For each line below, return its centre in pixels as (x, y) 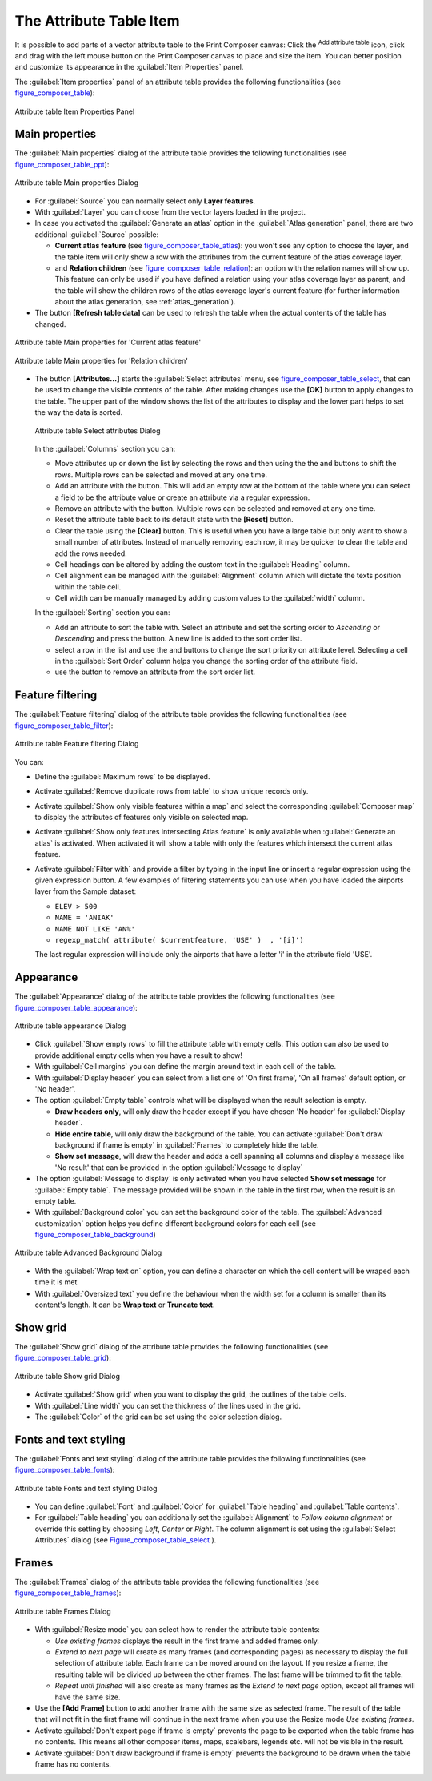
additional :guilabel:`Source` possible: (97, 234)
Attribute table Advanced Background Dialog (88, 1252)
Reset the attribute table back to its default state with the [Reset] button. (174, 520)
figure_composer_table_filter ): (64, 726)
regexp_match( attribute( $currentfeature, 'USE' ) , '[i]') (179, 940)
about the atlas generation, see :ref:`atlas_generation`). (145, 302)
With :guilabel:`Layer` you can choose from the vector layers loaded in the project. (170, 211)
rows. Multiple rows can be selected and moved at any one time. (161, 474)
